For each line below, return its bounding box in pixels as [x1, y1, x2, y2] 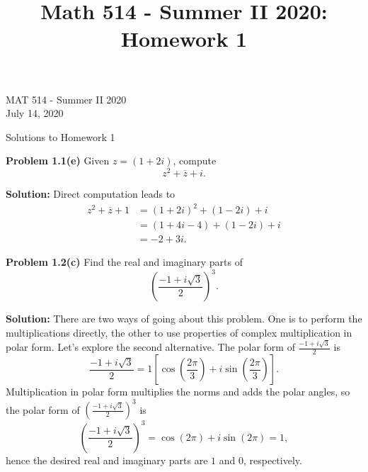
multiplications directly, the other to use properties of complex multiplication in [6, 325, 352, 339]
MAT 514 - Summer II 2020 [6, 91, 127, 106]
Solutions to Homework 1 [6, 129, 115, 144]
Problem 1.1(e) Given [6, 153, 110, 168]
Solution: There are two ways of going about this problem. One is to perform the [6, 311, 362, 326]
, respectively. [243, 452, 302, 467]
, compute [173, 153, 217, 168]
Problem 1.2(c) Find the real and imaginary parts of [6, 254, 243, 269]
